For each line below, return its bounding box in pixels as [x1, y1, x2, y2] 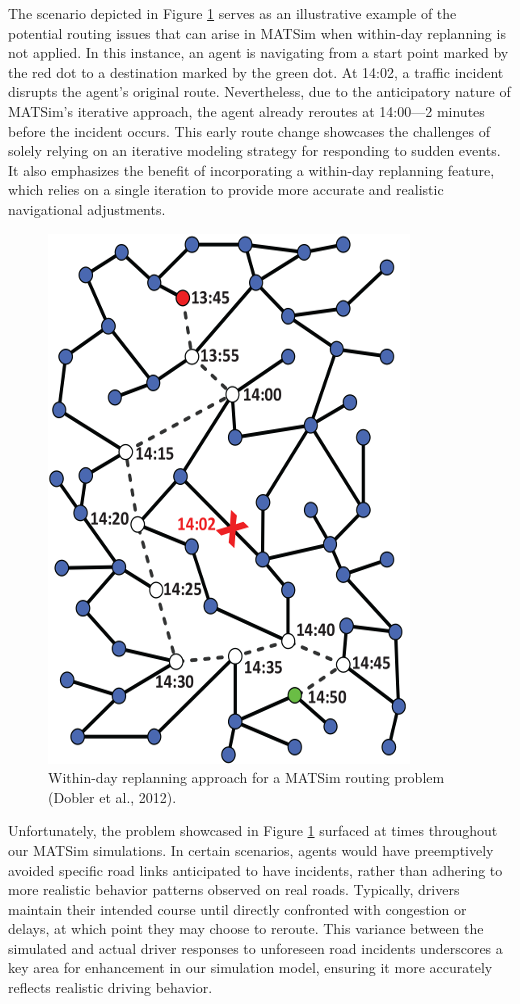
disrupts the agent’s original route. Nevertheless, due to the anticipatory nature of [8, 81, 511, 102]
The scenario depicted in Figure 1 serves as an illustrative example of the [8, 3, 457, 23]
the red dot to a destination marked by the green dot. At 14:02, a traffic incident [8, 61, 504, 82]
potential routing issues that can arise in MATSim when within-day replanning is [8, 22, 506, 43]
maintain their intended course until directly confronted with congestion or [8, 898, 467, 919]
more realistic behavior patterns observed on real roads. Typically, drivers [8, 879, 460, 900]
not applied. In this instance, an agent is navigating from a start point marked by [8, 42, 509, 63]
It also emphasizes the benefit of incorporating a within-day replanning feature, [8, 159, 495, 180]
